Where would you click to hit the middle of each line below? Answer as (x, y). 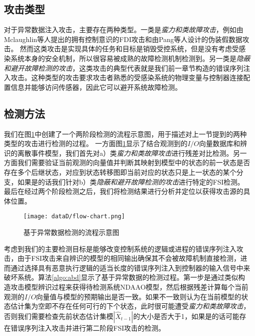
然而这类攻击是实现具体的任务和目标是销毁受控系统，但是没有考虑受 (129, 49)
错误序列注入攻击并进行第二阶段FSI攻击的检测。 (88, 327)
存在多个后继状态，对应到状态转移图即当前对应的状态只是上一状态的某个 (120, 172)
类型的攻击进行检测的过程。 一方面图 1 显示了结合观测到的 (96, 143)
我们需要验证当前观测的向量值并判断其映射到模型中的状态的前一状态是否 (134, 162)
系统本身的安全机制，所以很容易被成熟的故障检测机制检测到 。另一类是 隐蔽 (130, 58)
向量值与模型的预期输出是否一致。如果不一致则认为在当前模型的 (138, 296)
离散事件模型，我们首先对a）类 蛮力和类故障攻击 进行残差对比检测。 (125, 153)
